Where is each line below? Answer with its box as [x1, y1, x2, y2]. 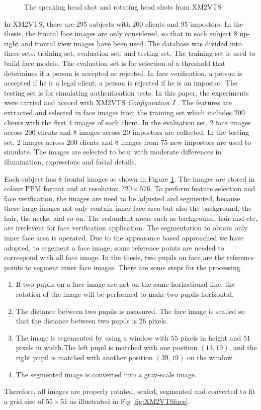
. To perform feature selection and [150, 183, 255, 194]
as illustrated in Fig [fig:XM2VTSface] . [70, 395, 190, 406]
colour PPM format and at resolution [4, 183, 119, 194]
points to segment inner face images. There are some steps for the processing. [4, 262, 242, 272]
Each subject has [4, 173, 56, 184]
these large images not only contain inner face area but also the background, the [4, 203, 252, 213]
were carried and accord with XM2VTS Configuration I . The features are [4, 97, 232, 108]
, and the [229, 342, 257, 353]
